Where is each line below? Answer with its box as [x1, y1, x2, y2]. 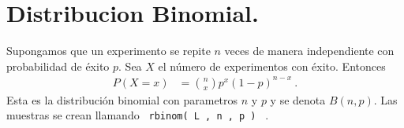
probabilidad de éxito [6, 57, 110, 74]
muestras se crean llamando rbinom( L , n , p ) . [6, 107, 269, 123]
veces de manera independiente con [224, 42, 395, 59]
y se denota [270, 91, 326, 108]
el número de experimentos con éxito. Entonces [158, 57, 386, 74]
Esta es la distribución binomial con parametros [6, 91, 238, 108]
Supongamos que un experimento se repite [6, 42, 211, 59]
